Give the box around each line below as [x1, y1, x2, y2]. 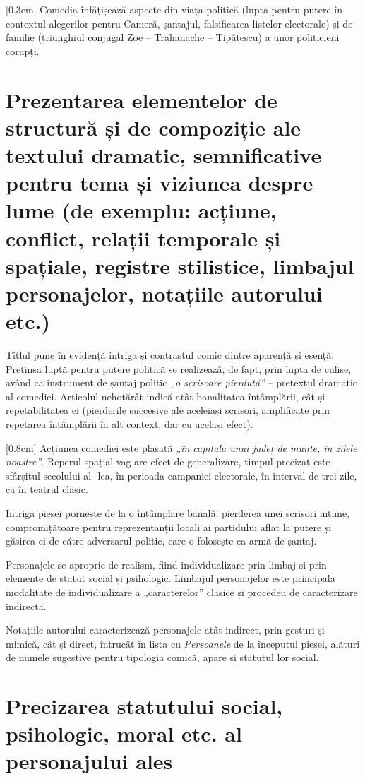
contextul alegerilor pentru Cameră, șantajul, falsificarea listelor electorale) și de [6, 16, 353, 30]
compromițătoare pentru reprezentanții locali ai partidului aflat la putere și [6, 519, 332, 534]
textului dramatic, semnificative [6, 140, 322, 169]
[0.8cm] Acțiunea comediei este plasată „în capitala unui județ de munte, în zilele [6, 440, 357, 455]
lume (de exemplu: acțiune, [6, 196, 277, 225]
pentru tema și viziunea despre [6, 168, 313, 197]
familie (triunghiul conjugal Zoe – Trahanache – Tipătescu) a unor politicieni [6, 30, 340, 44]
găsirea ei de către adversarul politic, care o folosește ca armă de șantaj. [6, 533, 317, 548]
